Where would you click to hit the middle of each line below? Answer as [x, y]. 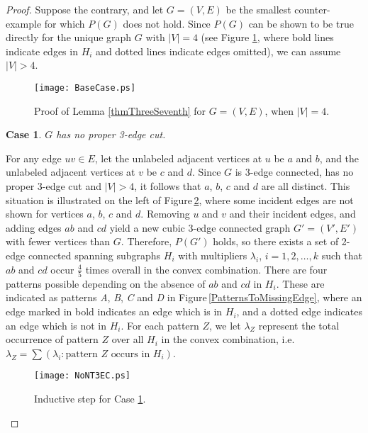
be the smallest [258, 9]
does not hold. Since [167, 23]
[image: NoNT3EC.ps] [83, 376]
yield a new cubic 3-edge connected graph [200, 227]
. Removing [165, 214]
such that [342, 255]
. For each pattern [160, 325]
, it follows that [168, 186]
